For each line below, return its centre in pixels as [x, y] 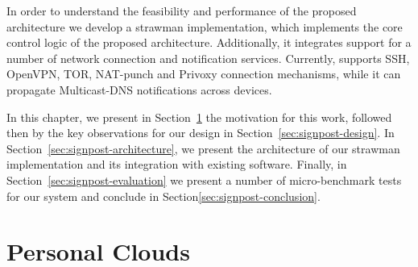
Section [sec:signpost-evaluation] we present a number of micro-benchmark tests [204, 179]
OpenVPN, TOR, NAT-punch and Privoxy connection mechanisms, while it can [204, 74]
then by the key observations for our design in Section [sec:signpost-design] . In [201, 133]
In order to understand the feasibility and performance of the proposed [182, 10]
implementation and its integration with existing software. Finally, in [177, 164]
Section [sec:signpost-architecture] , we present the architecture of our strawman [203, 148]
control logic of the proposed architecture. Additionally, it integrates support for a [209, 42]
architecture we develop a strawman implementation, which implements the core [205, 26]
